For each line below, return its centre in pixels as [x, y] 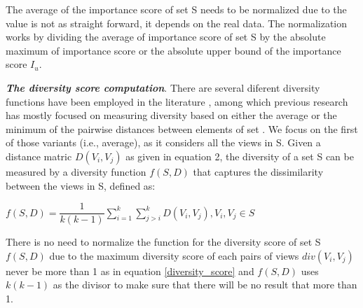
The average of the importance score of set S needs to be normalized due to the [176, 9]
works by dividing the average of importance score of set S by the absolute [166, 37]
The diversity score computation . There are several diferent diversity [163, 87]
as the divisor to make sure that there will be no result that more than [205, 285]
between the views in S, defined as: [81, 185]
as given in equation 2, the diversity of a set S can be [240, 156]
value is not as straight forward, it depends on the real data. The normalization [177, 23]
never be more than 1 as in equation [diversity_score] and [130, 271]
